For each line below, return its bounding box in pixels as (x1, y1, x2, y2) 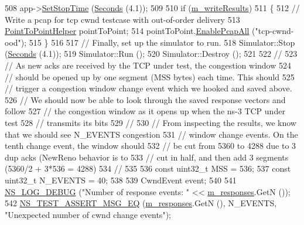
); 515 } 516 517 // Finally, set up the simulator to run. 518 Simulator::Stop (21, 36, 295, 48)
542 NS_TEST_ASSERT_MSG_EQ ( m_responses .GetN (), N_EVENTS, (5, 197, 277, 209)
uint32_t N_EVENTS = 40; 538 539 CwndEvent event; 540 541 (5, 173, 237, 186)
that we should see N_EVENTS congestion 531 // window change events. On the (5, 128, 298, 140)
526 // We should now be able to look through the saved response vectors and (5, 93, 286, 105)
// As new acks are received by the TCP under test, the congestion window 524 (5, 59, 291, 71)
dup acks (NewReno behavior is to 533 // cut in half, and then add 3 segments (5, 151, 289, 163)
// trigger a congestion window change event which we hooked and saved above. (5, 82, 292, 94)
